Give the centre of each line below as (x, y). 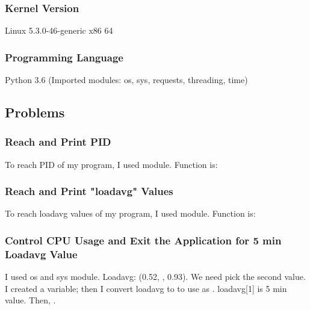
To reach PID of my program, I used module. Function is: (111, 164)
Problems (35, 112)
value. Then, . (30, 300)
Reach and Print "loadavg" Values (89, 191)
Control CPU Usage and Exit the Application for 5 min (143, 240)
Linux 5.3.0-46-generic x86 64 (59, 30)
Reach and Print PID (58, 142)
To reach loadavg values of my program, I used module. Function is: (130, 213)
